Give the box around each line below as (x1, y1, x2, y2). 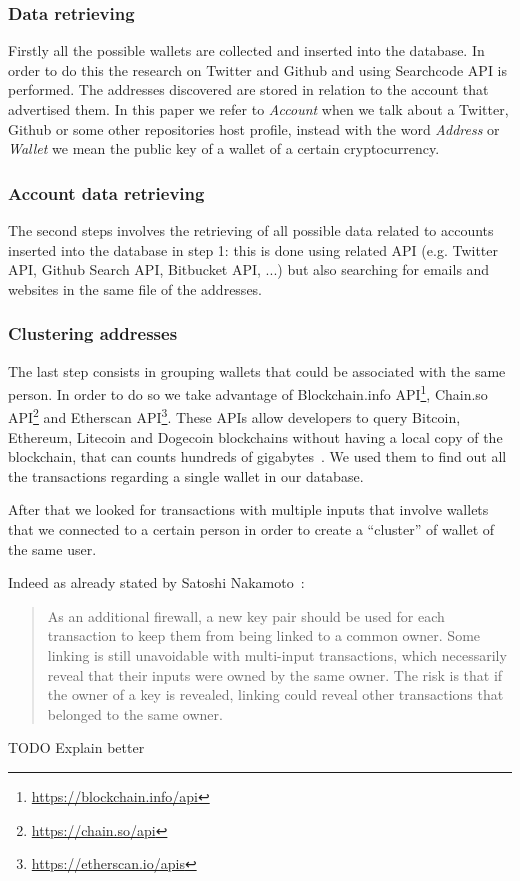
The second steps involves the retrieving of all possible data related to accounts (8, 220, 494, 240)
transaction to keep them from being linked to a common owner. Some (47, 625, 481, 646)
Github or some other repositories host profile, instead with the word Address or (8, 118, 500, 139)
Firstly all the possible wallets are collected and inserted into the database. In (8, 40, 485, 61)
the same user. (8, 538, 97, 559)
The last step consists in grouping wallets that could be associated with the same (8, 360, 506, 381)
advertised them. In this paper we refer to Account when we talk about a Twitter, (8, 99, 509, 119)
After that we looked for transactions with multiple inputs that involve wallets (8, 499, 489, 520)
